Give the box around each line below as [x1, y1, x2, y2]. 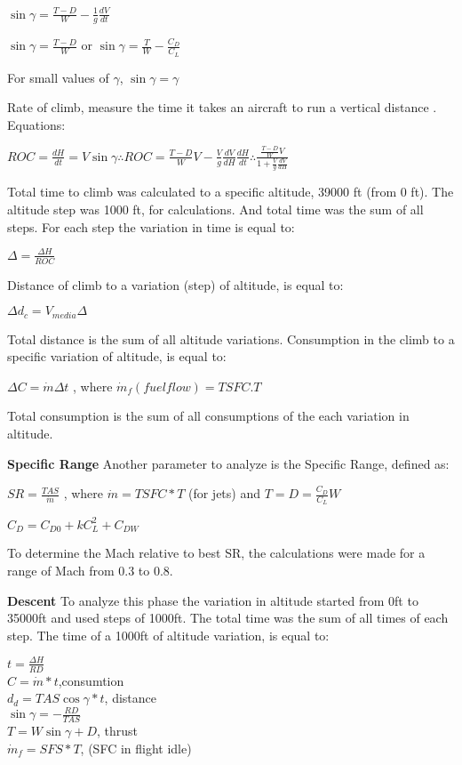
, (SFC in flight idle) [80, 738, 192, 757]
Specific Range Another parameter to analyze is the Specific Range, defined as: [7, 454, 450, 472]
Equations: [7, 115, 66, 133]
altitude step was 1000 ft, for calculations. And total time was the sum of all [7, 200, 424, 219]
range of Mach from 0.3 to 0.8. [7, 560, 173, 579]
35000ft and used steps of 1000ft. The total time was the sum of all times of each [7, 608, 449, 627]
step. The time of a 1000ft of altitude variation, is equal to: [7, 625, 330, 644]
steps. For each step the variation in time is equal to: [7, 217, 295, 236]
